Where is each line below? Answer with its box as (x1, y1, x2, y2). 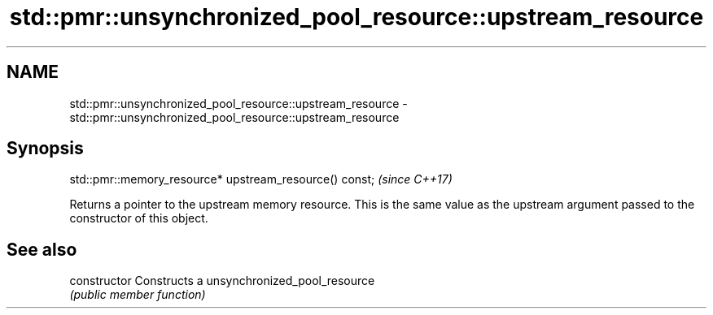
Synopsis (7, 138, 84, 159)
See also (7, 239, 77, 260)
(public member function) (69, 287, 206, 302)
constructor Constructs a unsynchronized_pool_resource (69, 274, 375, 288)
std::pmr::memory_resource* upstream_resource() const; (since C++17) (69, 172, 453, 187)
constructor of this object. (69, 211, 208, 226)
